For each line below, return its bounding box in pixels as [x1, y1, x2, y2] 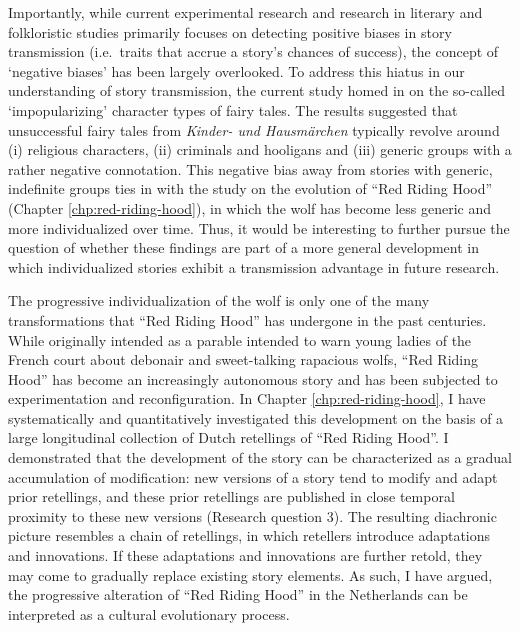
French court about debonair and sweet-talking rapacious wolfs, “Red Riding [8, 349, 479, 370]
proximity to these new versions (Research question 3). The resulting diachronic [8, 505, 497, 526]
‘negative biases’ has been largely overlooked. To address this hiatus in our [8, 60, 465, 81]
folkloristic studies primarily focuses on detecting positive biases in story [8, 21, 452, 42]
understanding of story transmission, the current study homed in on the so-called [8, 80, 505, 101]
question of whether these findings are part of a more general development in [8, 237, 479, 258]
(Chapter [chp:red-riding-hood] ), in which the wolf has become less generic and [8, 197, 492, 218]
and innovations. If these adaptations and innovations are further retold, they [8, 545, 483, 566]
